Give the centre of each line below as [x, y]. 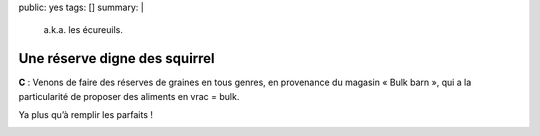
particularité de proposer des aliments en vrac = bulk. [129, 96]
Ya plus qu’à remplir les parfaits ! [86, 115]
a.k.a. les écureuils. [83, 30]
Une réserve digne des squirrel [116, 58]
